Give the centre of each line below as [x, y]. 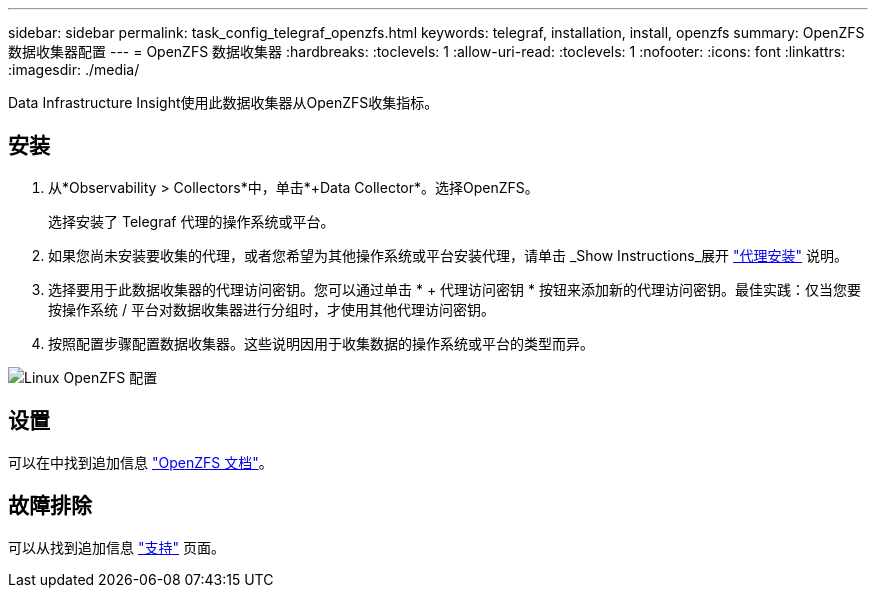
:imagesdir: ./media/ [74, 69]
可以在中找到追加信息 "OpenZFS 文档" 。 [140, 462]
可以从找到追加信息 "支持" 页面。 [116, 547]
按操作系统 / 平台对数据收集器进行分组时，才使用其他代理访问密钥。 [271, 309]
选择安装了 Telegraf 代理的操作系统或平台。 [191, 221]
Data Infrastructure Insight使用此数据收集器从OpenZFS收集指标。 [223, 102]
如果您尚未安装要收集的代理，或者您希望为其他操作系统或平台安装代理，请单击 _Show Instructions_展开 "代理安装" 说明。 [448, 255]
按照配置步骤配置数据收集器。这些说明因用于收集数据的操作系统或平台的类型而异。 [321, 343]
